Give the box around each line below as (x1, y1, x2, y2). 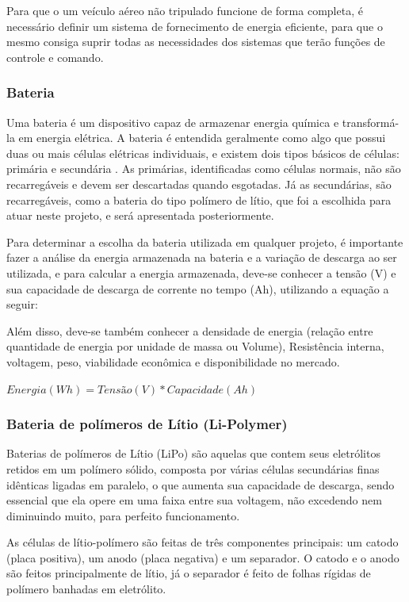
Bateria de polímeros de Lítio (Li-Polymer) (6, 414, 288, 434)
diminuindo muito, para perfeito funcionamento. (6, 507, 240, 523)
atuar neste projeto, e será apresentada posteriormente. (6, 207, 274, 224)
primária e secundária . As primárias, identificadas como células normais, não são (6, 160, 401, 177)
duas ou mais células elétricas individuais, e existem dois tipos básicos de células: (6, 144, 399, 161)
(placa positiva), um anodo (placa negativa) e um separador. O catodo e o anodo (6, 549, 399, 566)
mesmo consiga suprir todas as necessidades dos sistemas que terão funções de (6, 33, 385, 50)
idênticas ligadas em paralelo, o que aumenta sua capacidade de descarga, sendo (6, 476, 395, 493)
